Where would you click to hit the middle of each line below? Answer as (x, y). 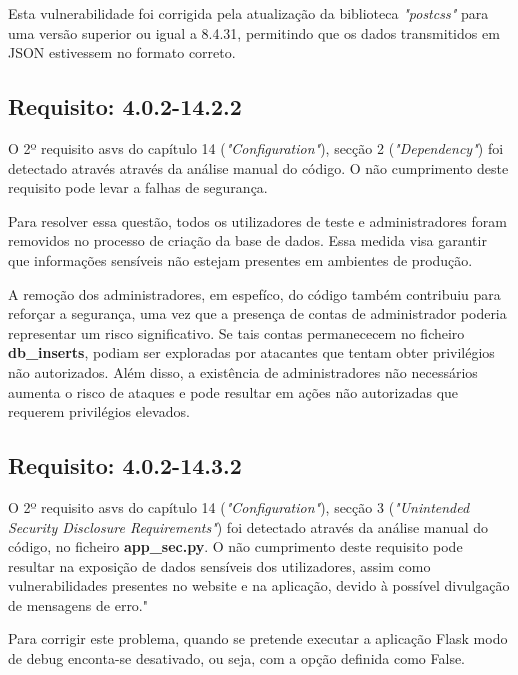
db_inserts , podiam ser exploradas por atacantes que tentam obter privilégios (251, 352)
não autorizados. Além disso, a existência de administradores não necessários (243, 371)
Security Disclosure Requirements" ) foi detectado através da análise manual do (248, 526)
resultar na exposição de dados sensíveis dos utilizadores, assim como (219, 565)
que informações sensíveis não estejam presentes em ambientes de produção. (240, 259)
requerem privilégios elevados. (99, 411)
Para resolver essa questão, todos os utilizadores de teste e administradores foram (257, 220)
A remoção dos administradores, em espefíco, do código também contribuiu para (254, 293)
